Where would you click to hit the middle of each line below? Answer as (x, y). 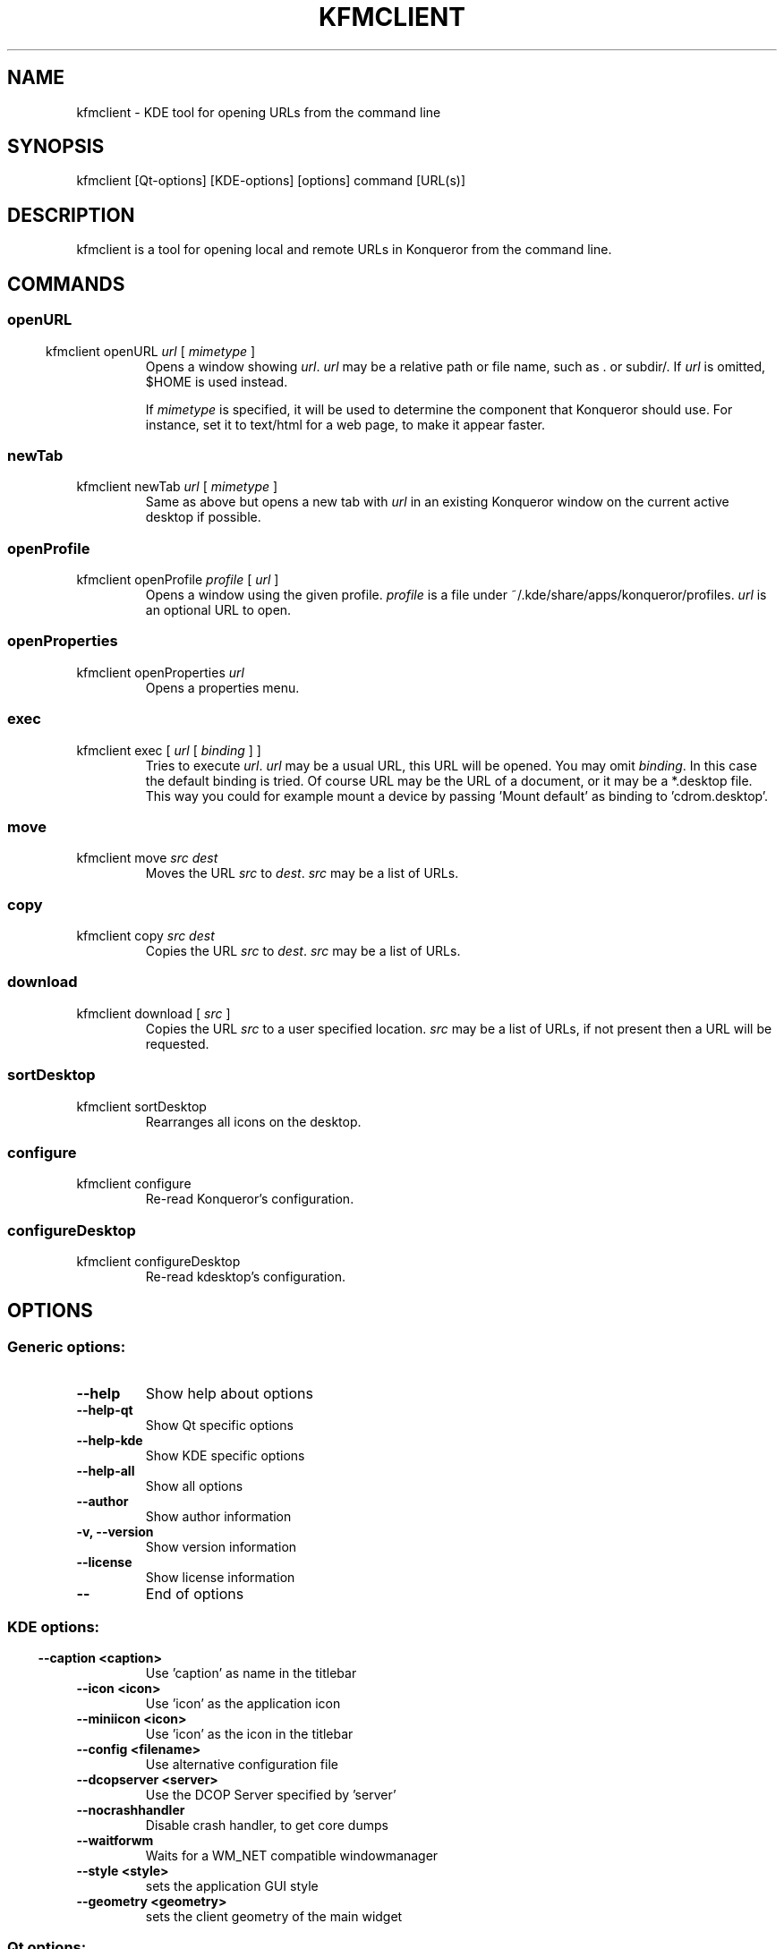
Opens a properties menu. (222, 687)
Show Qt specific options (219, 1426)
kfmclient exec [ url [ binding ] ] (169, 750)
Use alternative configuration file (242, 1764)
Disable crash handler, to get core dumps (267, 1825)
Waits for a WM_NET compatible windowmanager (292, 1855)
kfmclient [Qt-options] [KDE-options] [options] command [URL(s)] (271, 181)
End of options (195, 1594)
